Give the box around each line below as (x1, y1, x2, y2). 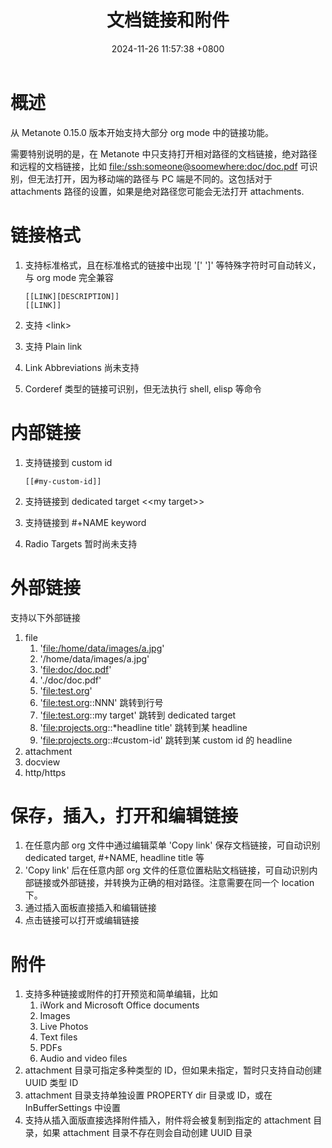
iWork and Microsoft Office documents (39, 999, 200, 1011)
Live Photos (39, 1021, 89, 1033)
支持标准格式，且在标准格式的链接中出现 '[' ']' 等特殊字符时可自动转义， (24, 259, 322, 271)
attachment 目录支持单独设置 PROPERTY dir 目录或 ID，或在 (24, 1089, 273, 1101)
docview (24, 756, 61, 768)
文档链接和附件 (106, 9, 230, 32)
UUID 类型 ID (24, 1077, 79, 1089)
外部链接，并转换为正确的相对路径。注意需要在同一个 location (59, 877, 315, 889)
